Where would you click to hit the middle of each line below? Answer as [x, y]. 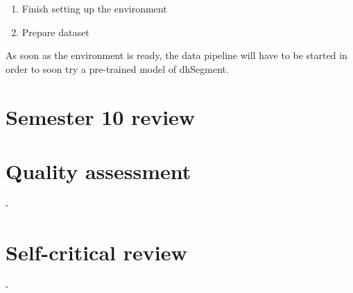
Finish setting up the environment [94, 8]
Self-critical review [96, 252]
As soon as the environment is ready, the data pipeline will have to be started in [176, 55]
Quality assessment [98, 170]
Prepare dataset [55, 32]
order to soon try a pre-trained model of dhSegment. [117, 68]
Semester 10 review [101, 116]
